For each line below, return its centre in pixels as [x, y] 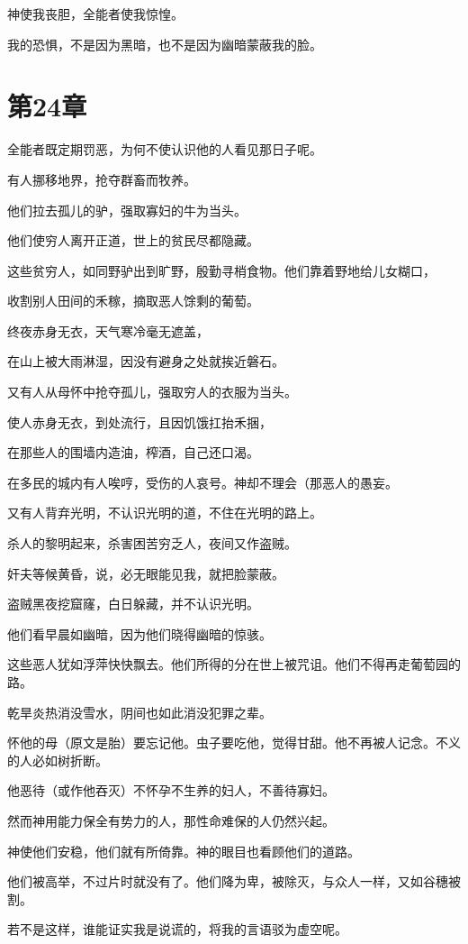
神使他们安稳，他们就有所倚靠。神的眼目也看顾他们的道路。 [184, 851]
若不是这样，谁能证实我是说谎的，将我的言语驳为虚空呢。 [177, 929]
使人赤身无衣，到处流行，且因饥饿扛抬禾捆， [139, 422]
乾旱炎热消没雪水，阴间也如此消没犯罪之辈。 [139, 712]
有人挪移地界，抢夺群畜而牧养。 [102, 179]
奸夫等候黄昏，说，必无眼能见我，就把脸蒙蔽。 [146, 573]
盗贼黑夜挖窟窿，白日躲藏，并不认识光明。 [133, 604]
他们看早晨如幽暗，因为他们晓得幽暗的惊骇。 [139, 633]
